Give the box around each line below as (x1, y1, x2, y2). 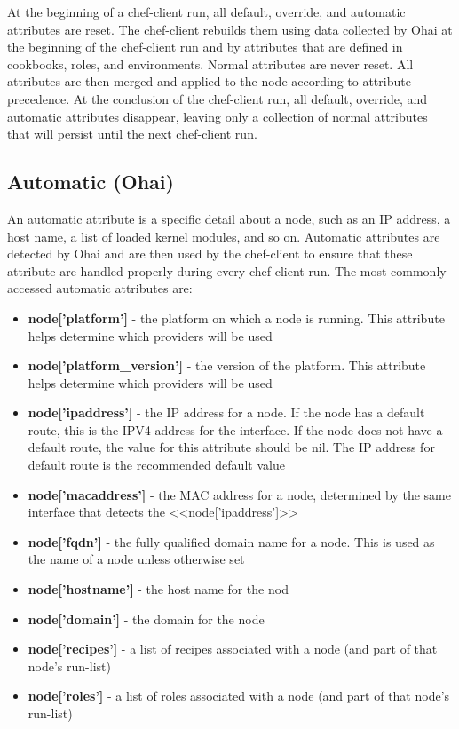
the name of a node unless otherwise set (28, 550, 245, 568)
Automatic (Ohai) (7, 168, 174, 195)
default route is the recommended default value (28, 456, 285, 474)
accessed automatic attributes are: (7, 279, 193, 297)
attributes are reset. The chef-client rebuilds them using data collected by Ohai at (7, 20, 453, 38)
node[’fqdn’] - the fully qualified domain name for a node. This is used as (28, 532, 435, 551)
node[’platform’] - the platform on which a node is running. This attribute (28, 308, 445, 327)
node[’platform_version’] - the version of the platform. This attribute (28, 356, 426, 375)
